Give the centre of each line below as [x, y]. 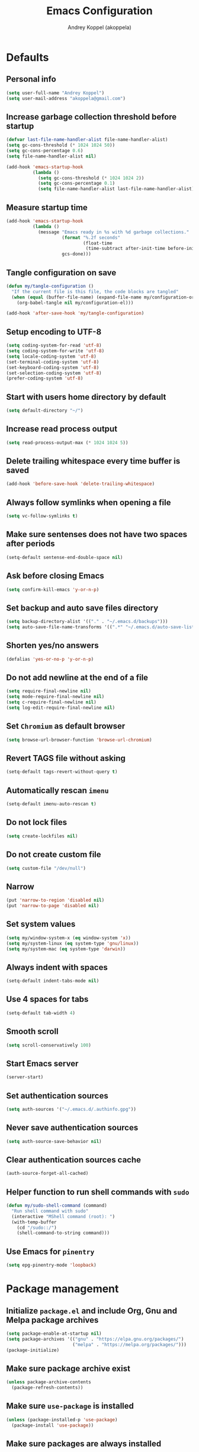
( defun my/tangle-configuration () [50, 286]
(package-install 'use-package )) [53, 1425]
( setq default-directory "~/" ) [45, 411]
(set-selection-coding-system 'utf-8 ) [54, 373]
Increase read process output [62, 429]
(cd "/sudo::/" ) [37, 1228]
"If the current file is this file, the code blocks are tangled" [95, 291]
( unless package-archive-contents [49, 1382]
